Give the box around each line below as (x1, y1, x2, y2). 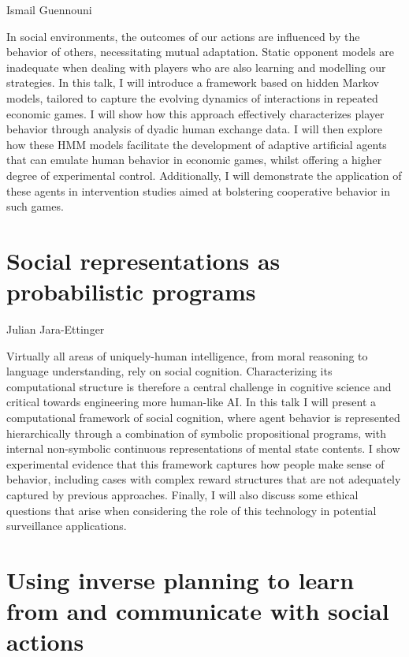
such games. (6, 198, 64, 215)
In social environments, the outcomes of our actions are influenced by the (6, 28, 360, 44)
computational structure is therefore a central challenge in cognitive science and (6, 378, 392, 394)
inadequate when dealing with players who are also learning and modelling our (6, 58, 386, 75)
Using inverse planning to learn (6, 563, 355, 595)
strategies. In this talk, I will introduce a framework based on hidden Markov (6, 74, 380, 91)
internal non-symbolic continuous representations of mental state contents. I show (6, 440, 400, 457)
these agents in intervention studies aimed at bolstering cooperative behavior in (6, 182, 391, 199)
